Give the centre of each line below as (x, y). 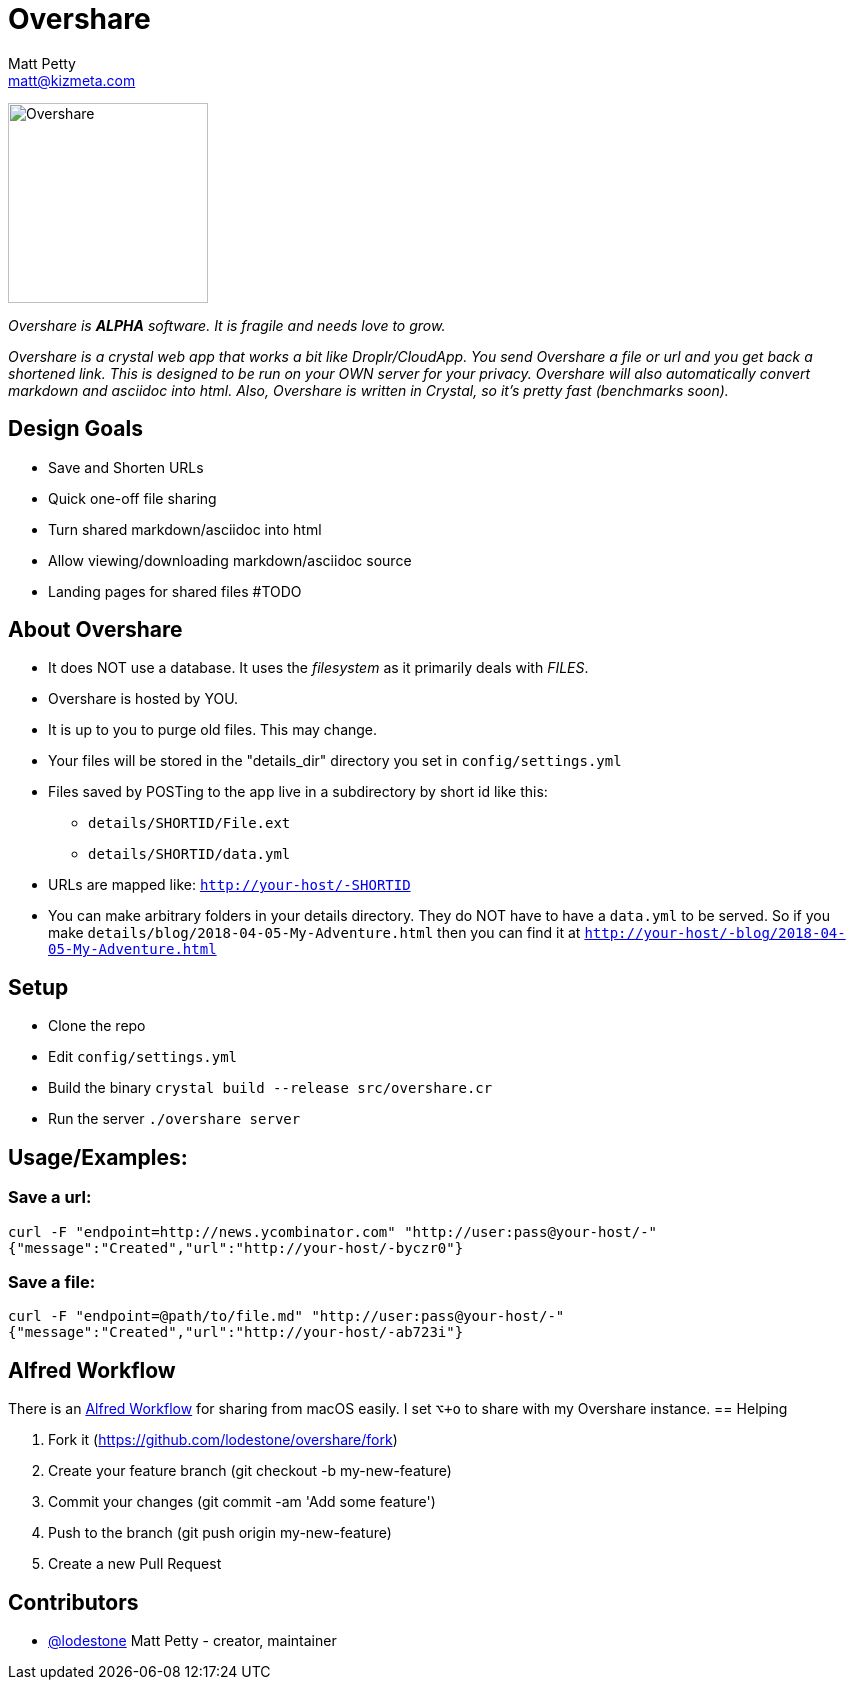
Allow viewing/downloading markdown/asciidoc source (230, 560)
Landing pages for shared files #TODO (175, 591)
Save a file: (52, 1281)
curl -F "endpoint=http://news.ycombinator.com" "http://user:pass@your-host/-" (333, 1231)
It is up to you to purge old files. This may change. (213, 730)
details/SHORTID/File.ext (189, 823)
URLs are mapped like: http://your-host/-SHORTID (229, 885)
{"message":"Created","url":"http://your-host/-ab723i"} (236, 1332)
